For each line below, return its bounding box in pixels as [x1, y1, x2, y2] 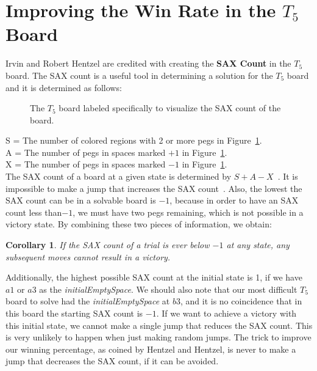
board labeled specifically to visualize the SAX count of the [59, 101, 281, 114]
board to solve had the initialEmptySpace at [5, 295, 170, 307]
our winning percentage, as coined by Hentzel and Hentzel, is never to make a [5, 342, 296, 355]
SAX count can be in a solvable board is [5, 194, 156, 207]
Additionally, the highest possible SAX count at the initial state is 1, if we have [5, 271, 302, 284]
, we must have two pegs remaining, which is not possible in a [73, 205, 304, 218]
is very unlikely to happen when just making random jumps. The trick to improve [5, 331, 312, 343]
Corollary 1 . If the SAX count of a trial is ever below [5, 238, 210, 251]
